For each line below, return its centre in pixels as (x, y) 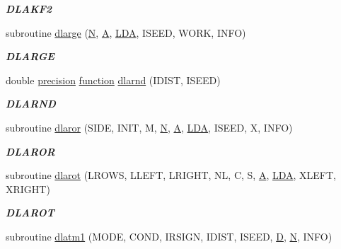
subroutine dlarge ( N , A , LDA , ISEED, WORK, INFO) (126, 32)
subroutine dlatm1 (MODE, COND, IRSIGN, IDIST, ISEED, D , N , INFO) (169, 236)
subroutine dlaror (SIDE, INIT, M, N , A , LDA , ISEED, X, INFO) (149, 127)
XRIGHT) (28, 189)
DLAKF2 (29, 8)
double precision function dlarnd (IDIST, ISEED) (113, 80)
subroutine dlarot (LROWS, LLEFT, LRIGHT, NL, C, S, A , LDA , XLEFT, (171, 175)
